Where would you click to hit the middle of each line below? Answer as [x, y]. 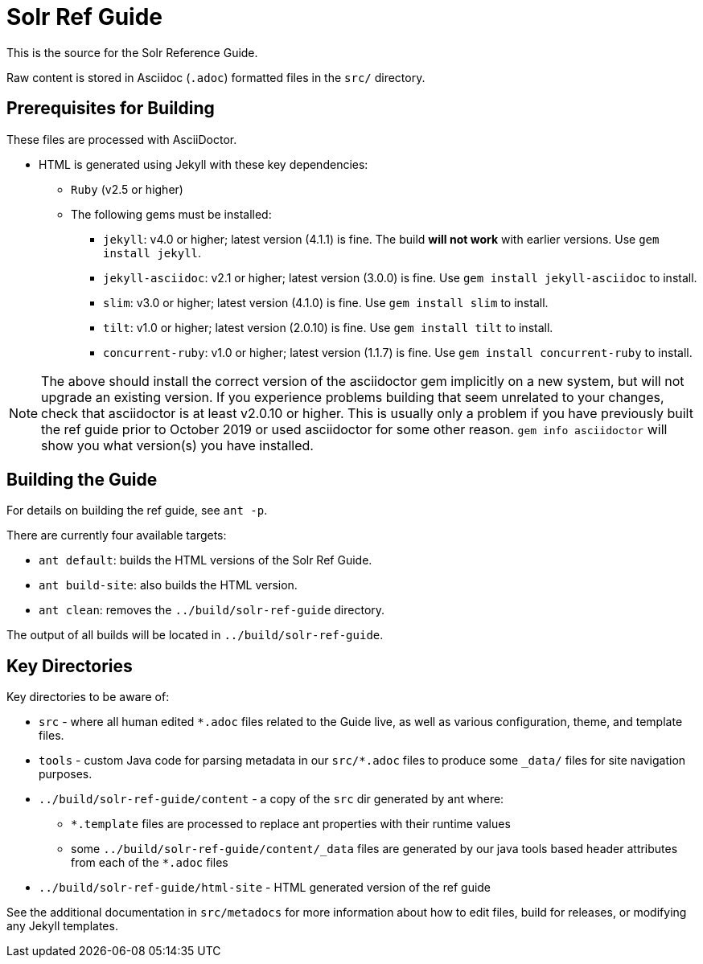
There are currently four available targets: [117, 535]
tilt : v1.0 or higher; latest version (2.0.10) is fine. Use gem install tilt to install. [328, 327]
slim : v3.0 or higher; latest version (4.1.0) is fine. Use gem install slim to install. [326, 302]
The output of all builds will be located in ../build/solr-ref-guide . [195, 635]
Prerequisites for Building [111, 109]
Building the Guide [82, 480]
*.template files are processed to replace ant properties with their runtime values [291, 824]
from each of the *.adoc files [150, 863]
